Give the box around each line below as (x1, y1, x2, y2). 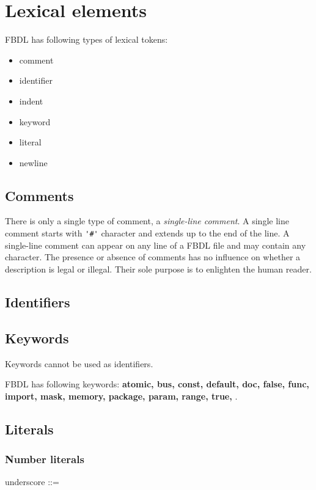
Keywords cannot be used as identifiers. (5, 357, 153, 370)
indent (19, 94, 43, 107)
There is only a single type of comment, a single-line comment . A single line (5, 214, 289, 227)
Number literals (5, 451, 84, 466)
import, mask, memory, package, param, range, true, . (5, 389, 238, 402)
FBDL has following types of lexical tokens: (5, 33, 168, 46)
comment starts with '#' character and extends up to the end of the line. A (5, 227, 290, 240)
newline (19, 156, 48, 169)
